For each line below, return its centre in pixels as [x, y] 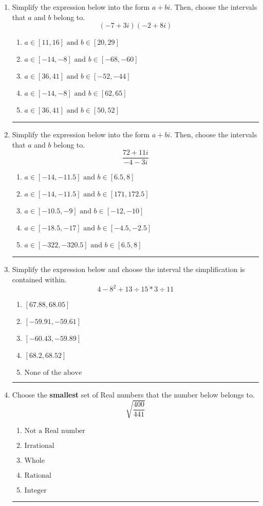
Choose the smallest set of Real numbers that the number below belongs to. [133, 395]
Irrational [39, 446]
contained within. [39, 279]
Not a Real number [55, 431]
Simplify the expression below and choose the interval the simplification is [128, 269]
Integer [35, 491]
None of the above [53, 373]
